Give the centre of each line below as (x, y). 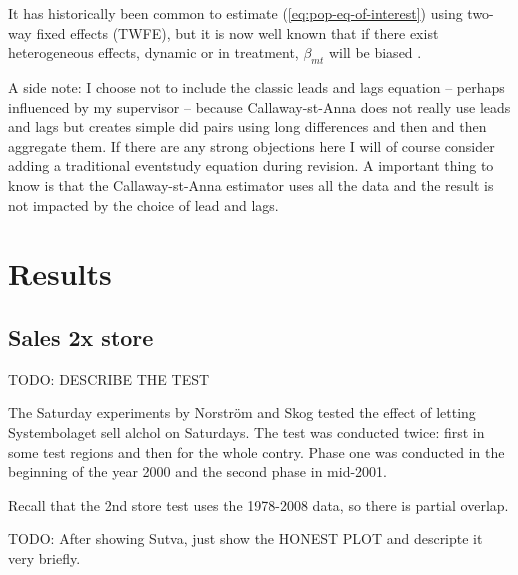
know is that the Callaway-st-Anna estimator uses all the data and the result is (251, 184)
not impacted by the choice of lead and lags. (143, 204)
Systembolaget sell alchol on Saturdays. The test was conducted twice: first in (246, 431)
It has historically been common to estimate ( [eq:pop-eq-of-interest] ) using (235, 13)
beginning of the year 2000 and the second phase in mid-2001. (197, 471)
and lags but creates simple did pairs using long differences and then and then (247, 126)
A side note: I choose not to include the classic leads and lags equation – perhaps (256, 86)
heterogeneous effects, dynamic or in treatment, (153, 52)
